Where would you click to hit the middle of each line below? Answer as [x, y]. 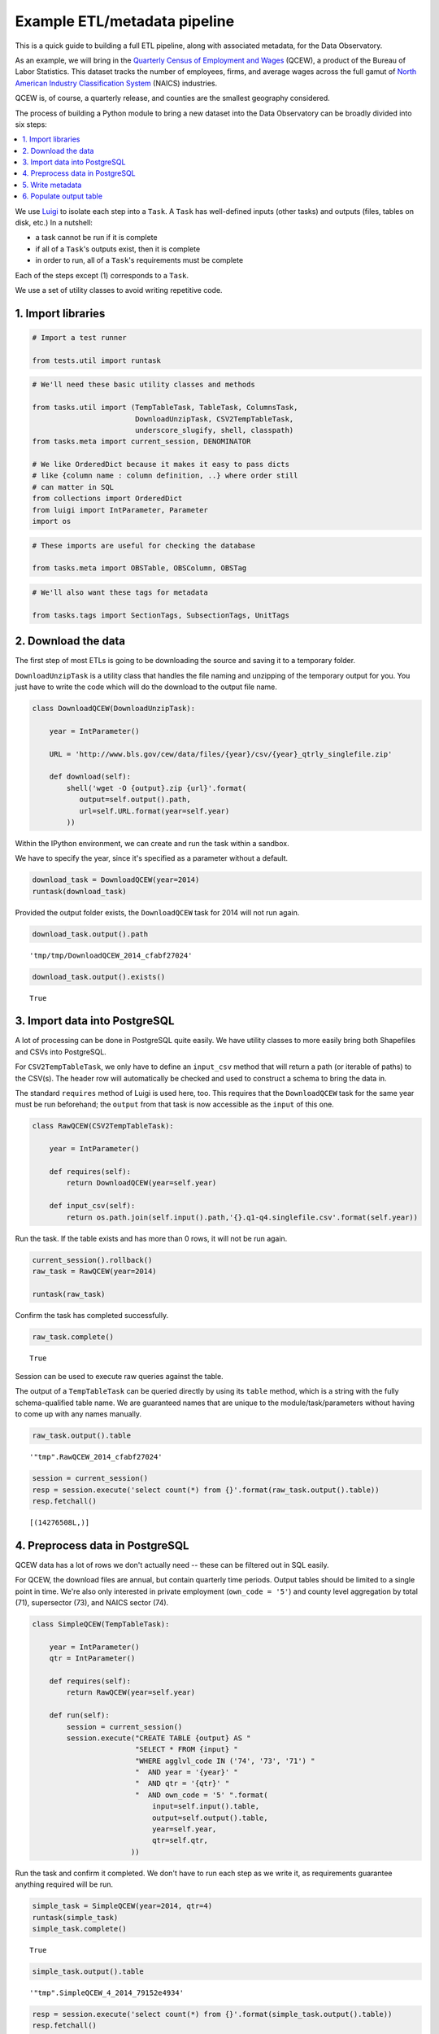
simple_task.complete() [80, 1929]
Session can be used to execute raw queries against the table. [119, 1377]
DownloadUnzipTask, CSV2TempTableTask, [214, 419]
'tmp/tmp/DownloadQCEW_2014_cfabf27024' [111, 955]
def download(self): [90, 777]
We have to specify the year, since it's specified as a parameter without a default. [152, 858]
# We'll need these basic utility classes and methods [143, 385]
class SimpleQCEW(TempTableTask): [101, 1624]
